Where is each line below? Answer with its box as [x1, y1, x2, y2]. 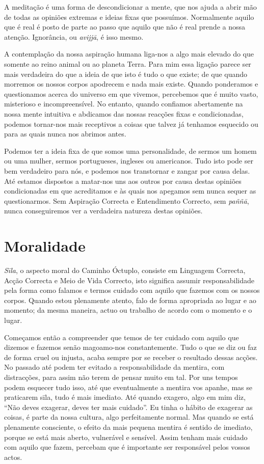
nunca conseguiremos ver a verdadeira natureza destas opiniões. [4, 205, 203, 216]
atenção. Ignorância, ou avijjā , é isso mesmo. [4, 31, 144, 42]
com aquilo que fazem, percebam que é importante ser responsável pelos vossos [4, 442, 250, 452]
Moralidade [4, 235, 86, 256]
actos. [4, 451, 22, 462]
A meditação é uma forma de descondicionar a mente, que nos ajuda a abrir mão [4, 2, 257, 12]
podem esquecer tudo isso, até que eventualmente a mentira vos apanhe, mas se [4, 381, 252, 392]
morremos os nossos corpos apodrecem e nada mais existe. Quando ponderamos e [4, 78, 258, 89]
